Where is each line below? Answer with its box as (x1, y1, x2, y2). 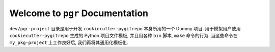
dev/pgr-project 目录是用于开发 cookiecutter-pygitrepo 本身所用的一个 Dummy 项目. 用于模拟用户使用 (9, 25, 241, 31)
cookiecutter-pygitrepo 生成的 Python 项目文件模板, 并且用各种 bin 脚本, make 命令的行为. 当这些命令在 (9, 32, 238, 38)
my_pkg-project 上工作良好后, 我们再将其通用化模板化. (9, 39, 128, 45)
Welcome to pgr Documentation (9, 8, 149, 19)
